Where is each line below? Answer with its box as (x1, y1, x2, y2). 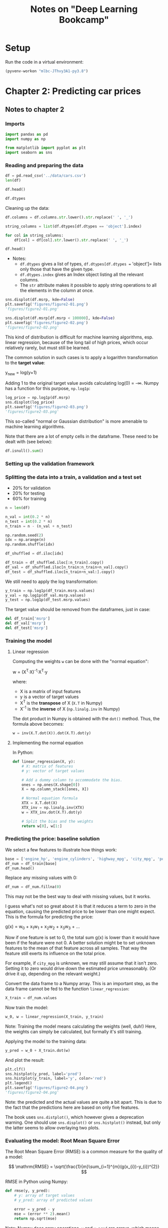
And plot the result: (5, 1057, 45, 1063)
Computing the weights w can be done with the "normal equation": (12, 659, 149, 665)
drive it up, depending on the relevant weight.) (5, 971, 101, 977)
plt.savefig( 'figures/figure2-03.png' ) (5, 405, 88, 410)
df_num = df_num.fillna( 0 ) (5, 884, 61, 889)
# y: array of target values (14, 1193, 75, 1198)
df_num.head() (5, 865, 35, 871)
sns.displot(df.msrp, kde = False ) (5, 297, 75, 302)
